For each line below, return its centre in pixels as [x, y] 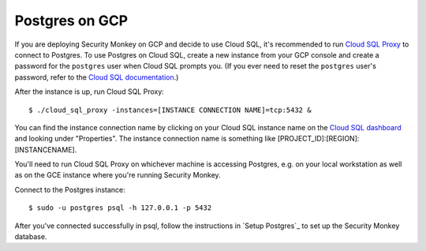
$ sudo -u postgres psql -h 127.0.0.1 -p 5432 [120, 208]
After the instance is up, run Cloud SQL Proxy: [90, 92]
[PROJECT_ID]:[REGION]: [318, 139]
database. [31, 237]
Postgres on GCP [71, 21]
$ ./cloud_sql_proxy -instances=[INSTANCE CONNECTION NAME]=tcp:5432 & [170, 110]
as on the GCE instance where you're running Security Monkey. [118, 175]
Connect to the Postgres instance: [70, 189]
